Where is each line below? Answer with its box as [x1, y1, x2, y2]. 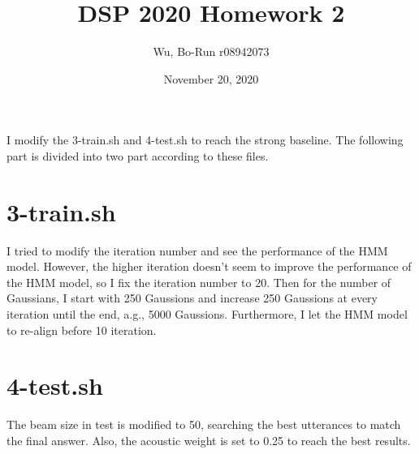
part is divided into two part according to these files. [6, 147, 269, 164]
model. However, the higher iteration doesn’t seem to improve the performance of [6, 258, 412, 275]
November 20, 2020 [163, 70, 259, 87]
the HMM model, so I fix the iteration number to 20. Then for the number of [6, 273, 391, 290]
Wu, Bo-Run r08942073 [153, 43, 270, 60]
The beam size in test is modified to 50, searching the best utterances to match [6, 416, 401, 433]
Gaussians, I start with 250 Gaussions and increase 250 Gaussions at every [6, 289, 378, 306]
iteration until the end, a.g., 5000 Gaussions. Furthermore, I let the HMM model [6, 306, 408, 322]
